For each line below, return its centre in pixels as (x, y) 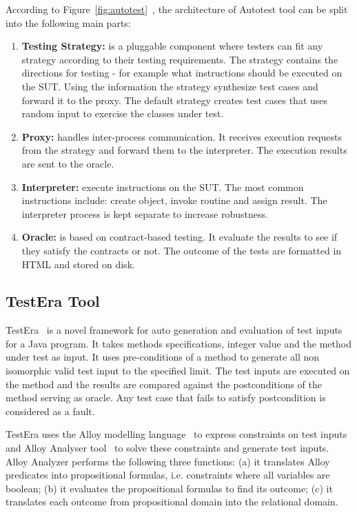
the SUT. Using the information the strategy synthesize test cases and (170, 86)
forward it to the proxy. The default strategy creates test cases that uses (175, 100)
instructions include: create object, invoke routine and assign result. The (174, 200)
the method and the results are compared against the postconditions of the (164, 384)
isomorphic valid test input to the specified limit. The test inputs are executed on (178, 371)
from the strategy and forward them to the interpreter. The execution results (184, 150)
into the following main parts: (68, 22)
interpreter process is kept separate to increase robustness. (145, 213)
